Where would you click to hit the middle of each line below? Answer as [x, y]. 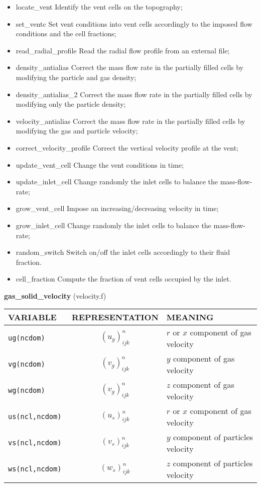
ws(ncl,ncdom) [35, 469]
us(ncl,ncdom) [35, 417]
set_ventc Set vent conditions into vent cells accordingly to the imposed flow [134, 23]
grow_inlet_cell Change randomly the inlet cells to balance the [113, 225]
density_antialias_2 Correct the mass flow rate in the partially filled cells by [134, 94]
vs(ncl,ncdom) [35, 443]
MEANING [190, 317]
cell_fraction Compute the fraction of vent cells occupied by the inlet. [123, 279]
